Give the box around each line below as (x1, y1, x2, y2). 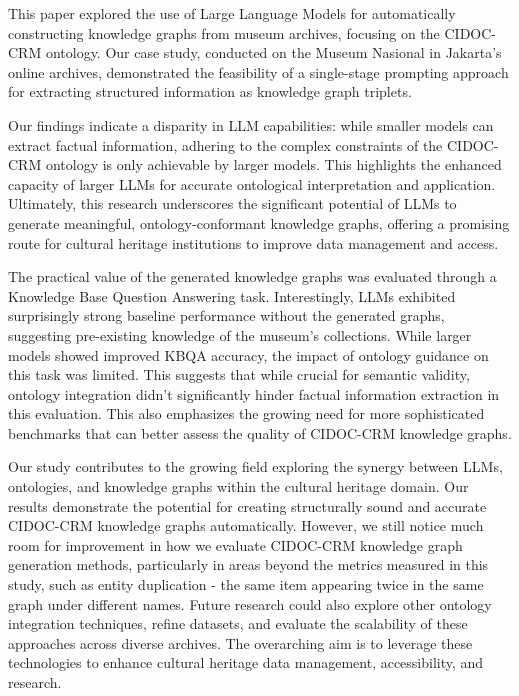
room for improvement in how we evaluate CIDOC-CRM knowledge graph (8, 534, 463, 555)
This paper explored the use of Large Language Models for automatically (8, 3, 456, 23)
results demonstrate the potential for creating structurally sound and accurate (8, 495, 487, 516)
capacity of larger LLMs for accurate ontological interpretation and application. (8, 173, 496, 194)
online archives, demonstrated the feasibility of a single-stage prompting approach (8, 61, 509, 82)
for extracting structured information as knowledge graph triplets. (8, 81, 412, 102)
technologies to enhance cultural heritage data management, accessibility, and (8, 652, 484, 673)
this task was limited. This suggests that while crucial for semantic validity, (8, 364, 470, 385)
